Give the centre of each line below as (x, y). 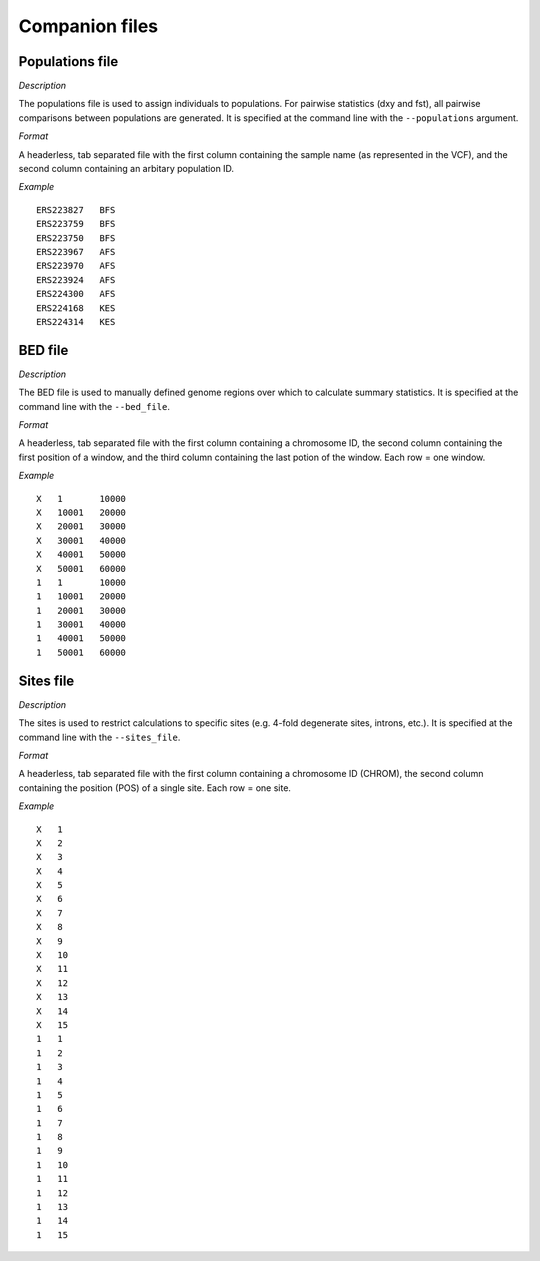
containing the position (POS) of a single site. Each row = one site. (155, 787)
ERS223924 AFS (76, 279)
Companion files (88, 26)
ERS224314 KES (76, 321)
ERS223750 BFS (76, 238)
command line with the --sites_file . (99, 737)
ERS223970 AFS (76, 266)
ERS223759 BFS (76, 224)
